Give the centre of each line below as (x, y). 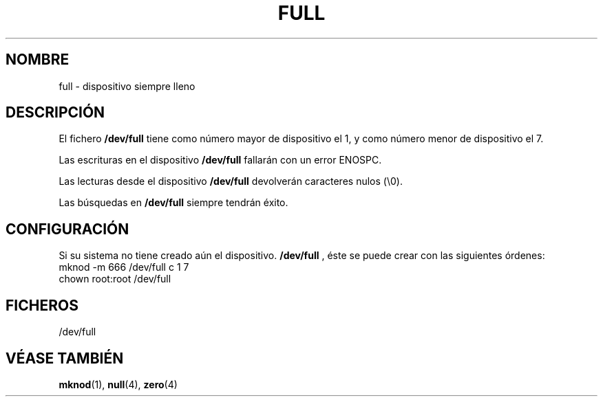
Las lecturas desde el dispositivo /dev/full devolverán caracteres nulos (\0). (231, 181)
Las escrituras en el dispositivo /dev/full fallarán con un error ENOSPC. (220, 160)
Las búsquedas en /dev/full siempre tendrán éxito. (173, 203)
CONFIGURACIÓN (67, 229)
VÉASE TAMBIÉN (65, 358)
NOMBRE (38, 60)
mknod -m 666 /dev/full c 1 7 (124, 267)
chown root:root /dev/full (115, 279)
